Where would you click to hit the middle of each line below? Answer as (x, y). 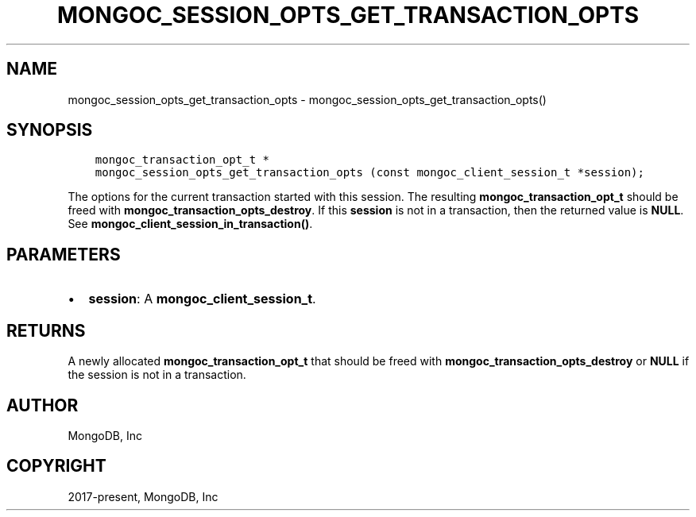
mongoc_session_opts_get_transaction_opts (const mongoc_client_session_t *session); (369, 173)
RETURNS (46, 330)
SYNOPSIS (50, 130)
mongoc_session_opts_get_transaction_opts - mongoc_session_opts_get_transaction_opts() (307, 99)
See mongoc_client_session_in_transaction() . (190, 224)
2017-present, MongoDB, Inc (143, 496)
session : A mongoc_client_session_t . (202, 299)
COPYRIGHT (56, 466)
